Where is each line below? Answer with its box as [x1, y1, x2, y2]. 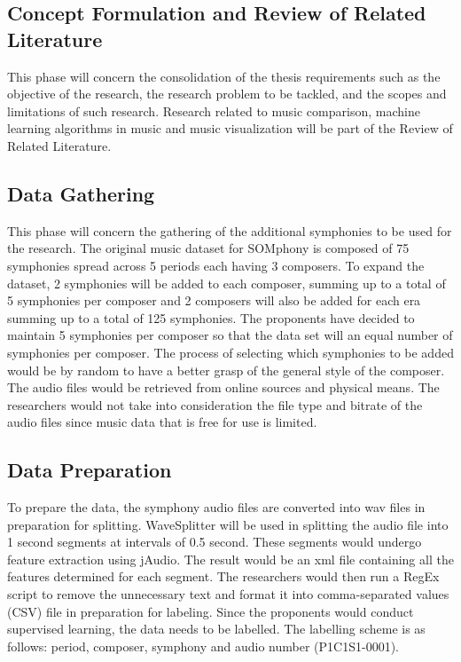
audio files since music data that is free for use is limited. [7, 413, 317, 431]
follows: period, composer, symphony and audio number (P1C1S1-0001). [7, 636, 399, 655]
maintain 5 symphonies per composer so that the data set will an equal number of [7, 326, 453, 344]
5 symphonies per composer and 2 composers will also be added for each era [7, 291, 421, 310]
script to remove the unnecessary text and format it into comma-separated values [7, 585, 449, 603]
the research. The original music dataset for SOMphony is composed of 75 [7, 239, 410, 257]
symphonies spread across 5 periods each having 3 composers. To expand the [7, 256, 425, 274]
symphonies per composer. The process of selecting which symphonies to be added [7, 343, 454, 361]
